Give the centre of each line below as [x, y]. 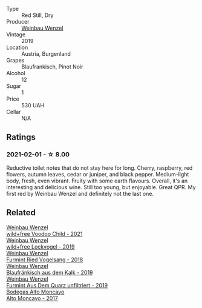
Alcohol [16, 73]
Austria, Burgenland [46, 54]
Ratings [21, 137]
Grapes [15, 60]
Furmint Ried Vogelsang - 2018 [45, 259]
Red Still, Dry [37, 15]
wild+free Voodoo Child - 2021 [44, 233]
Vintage [16, 35]
